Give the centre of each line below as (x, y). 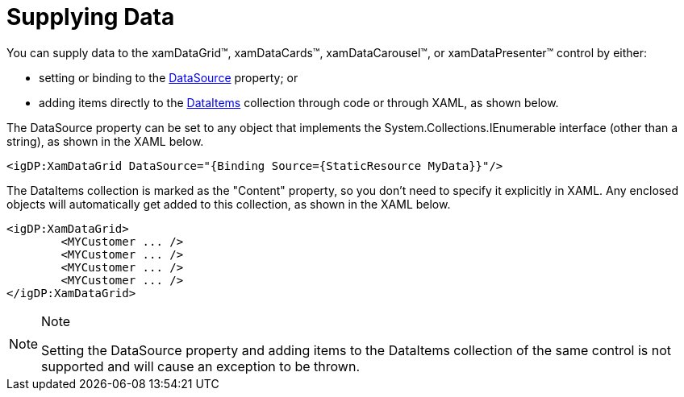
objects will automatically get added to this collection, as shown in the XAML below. (229, 204)
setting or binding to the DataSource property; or (169, 77)
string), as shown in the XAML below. (105, 141)
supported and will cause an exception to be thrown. (201, 366)
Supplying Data (91, 17)
